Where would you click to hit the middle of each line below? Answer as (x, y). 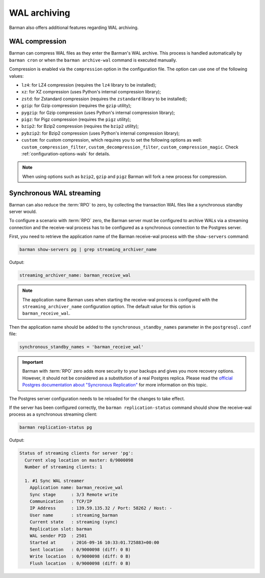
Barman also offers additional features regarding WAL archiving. (74, 28)
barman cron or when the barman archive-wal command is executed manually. (93, 60)
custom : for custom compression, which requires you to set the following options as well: (112, 140)
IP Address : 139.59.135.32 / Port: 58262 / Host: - (101, 508)
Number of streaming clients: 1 (64, 467)
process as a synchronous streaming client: (53, 414)
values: (16, 76)
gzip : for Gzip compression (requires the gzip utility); (77, 106)
